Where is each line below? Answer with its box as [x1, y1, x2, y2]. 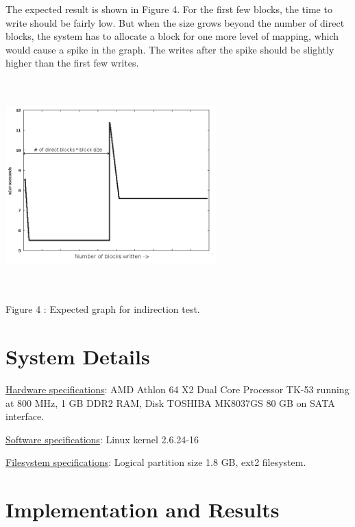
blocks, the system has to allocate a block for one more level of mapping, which [5, 29, 339, 43]
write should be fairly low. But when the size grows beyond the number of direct [5, 15, 345, 30]
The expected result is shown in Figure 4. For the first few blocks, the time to [5, 2, 332, 16]
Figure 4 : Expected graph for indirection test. [5, 302, 200, 316]
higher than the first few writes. [5, 56, 139, 70]
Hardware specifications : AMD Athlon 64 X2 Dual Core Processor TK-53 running [5, 382, 350, 396]
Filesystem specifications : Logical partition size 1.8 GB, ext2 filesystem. [5, 455, 306, 469]
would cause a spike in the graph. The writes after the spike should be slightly [5, 42, 334, 56]
